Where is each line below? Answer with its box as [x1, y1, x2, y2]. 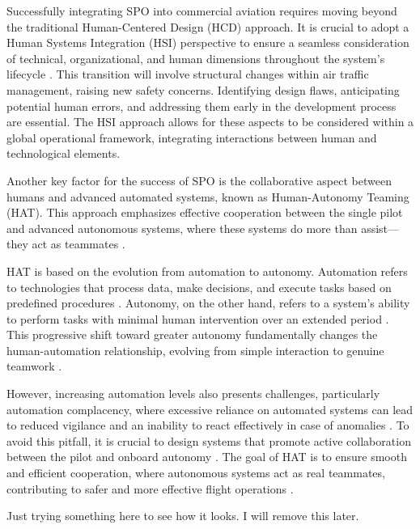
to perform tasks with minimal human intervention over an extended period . [6, 310, 389, 327]
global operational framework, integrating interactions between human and [6, 129, 377, 146]
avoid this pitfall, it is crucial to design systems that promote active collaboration [6, 432, 411, 449]
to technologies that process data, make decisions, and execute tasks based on [6, 278, 392, 295]
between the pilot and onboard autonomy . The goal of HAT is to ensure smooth [6, 448, 407, 465]
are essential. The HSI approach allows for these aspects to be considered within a [6, 113, 414, 130]
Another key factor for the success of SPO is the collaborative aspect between [6, 171, 392, 188]
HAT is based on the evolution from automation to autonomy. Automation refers [6, 262, 408, 279]
